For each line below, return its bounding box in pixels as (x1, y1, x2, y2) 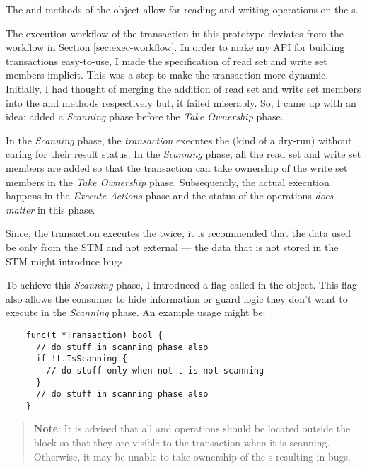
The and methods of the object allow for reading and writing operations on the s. (6, 2, 359, 16)
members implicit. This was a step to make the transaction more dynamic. (6, 67, 329, 82)
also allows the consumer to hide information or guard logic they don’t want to (6, 291, 348, 306)
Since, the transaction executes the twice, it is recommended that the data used (6, 226, 351, 241)
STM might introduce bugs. (6, 253, 126, 268)
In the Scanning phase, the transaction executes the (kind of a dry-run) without (6, 132, 352, 147)
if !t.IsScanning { (35, 354, 127, 364)
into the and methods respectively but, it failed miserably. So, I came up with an (6, 95, 356, 110)
